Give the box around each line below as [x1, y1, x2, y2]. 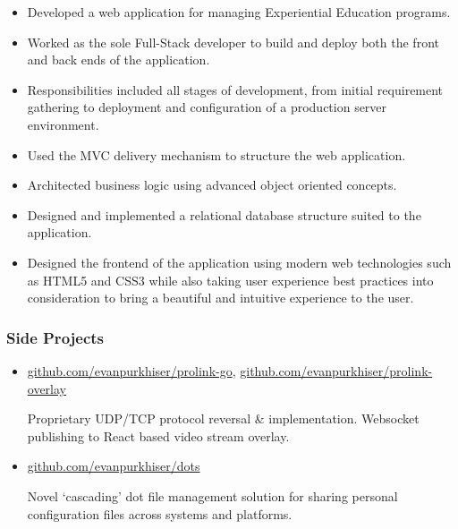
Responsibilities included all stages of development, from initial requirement [27, 80, 444, 98]
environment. [27, 115, 99, 133]
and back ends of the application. [27, 50, 210, 69]
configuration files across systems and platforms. [27, 504, 293, 523]
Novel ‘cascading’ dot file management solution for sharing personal [27, 486, 398, 505]
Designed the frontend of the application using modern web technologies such [27, 252, 452, 271]
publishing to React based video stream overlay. [27, 426, 290, 445]
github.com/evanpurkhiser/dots [27, 456, 200, 475]
